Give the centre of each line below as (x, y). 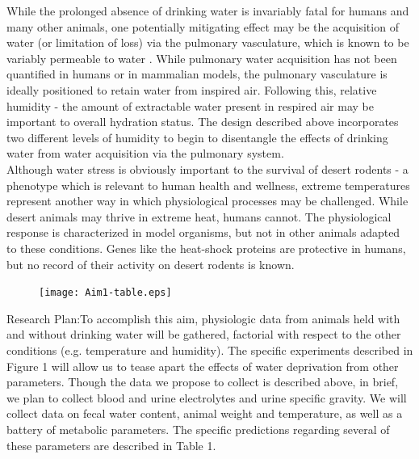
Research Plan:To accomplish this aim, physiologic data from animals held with (203, 318)
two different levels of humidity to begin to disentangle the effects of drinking (197, 137)
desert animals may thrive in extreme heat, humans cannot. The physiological (199, 216)
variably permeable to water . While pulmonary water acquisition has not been (202, 58)
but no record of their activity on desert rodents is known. (151, 264)
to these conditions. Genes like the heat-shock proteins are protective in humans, (206, 248)
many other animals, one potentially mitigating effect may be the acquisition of (203, 26)
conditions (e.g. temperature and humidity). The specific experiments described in (210, 350)
